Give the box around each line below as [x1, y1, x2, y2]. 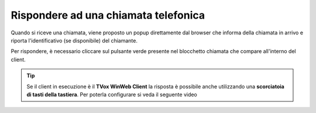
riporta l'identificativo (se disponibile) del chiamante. [11, 37, 138, 44]
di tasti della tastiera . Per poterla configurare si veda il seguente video [26, 91, 197, 98]
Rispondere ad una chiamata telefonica [11, 9, 205, 22]
